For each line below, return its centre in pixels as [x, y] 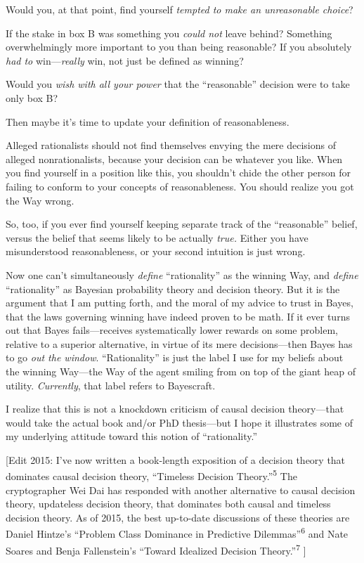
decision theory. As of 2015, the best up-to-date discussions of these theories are [178, 518]
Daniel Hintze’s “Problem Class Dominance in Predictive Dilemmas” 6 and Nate [177, 533]
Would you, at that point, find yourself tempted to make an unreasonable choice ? [180, 9]
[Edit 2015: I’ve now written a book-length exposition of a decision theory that [176, 460]
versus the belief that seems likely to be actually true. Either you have [157, 237]
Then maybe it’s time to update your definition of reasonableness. [148, 121]
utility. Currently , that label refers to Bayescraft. [111, 385]
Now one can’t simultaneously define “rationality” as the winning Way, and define [182, 274]
